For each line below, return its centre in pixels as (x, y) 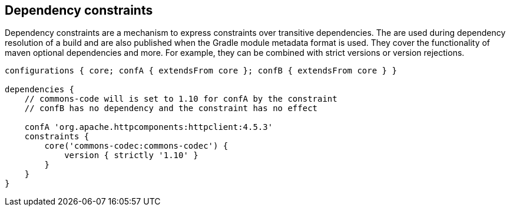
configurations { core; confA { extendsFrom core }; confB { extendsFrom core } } (201, 71)
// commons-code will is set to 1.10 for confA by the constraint (181, 99)
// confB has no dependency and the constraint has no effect (171, 108)
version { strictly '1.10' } (131, 155)
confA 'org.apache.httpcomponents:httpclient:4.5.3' (149, 127)
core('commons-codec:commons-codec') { (136, 146)
